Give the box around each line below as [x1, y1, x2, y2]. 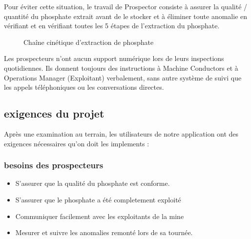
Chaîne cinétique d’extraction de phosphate [23, 37, 154, 47]
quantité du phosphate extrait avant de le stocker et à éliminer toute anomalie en [4, 11, 248, 21]
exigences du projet [4, 106, 105, 121]
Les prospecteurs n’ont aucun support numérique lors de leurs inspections [4, 53, 224, 63]
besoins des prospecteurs [4, 159, 104, 171]
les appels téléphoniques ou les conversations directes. [4, 82, 164, 92]
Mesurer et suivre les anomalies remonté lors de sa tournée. [15, 227, 193, 238]
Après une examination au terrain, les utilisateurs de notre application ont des [4, 128, 239, 139]
